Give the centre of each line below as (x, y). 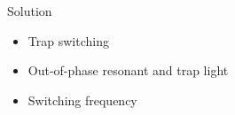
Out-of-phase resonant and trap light (128, 70)
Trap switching (68, 40)
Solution (30, 11)
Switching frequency (82, 100)
